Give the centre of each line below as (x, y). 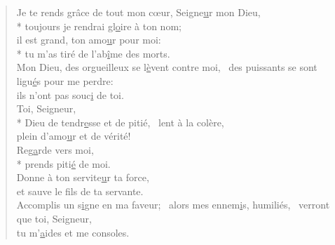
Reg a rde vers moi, (55, 149)
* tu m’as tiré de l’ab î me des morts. (93, 53)
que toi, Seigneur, (54, 218)
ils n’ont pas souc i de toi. (70, 94)
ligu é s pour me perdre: (65, 80)
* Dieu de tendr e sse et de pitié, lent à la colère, (120, 122)
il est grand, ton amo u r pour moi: (89, 40)
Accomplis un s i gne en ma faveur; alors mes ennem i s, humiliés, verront (173, 205)
